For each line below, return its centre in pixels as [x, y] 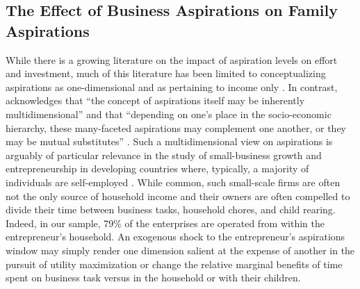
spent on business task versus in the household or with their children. [153, 278]
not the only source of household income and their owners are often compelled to [178, 196]
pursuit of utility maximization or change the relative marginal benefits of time [174, 264]
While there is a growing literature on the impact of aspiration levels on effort [172, 59]
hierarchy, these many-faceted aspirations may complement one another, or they [176, 127]
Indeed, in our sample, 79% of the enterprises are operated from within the [165, 223]
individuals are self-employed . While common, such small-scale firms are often [173, 182]
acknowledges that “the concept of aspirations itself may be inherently [155, 100]
